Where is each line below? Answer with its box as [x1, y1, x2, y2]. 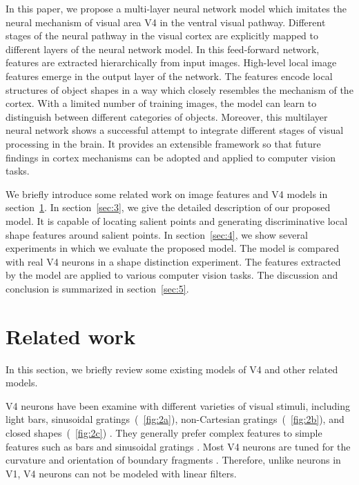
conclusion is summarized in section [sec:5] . [6, 281, 189, 295]
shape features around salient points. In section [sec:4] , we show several [6, 227, 308, 241]
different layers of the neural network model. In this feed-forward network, [6, 41, 320, 56]
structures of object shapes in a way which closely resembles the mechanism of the [6, 82, 353, 97]
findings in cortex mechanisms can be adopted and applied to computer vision [6, 150, 336, 164]
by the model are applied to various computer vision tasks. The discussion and [6, 268, 338, 282]
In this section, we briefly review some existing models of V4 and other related [6, 362, 338, 376]
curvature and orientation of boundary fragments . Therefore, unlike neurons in [6, 453, 341, 467]
